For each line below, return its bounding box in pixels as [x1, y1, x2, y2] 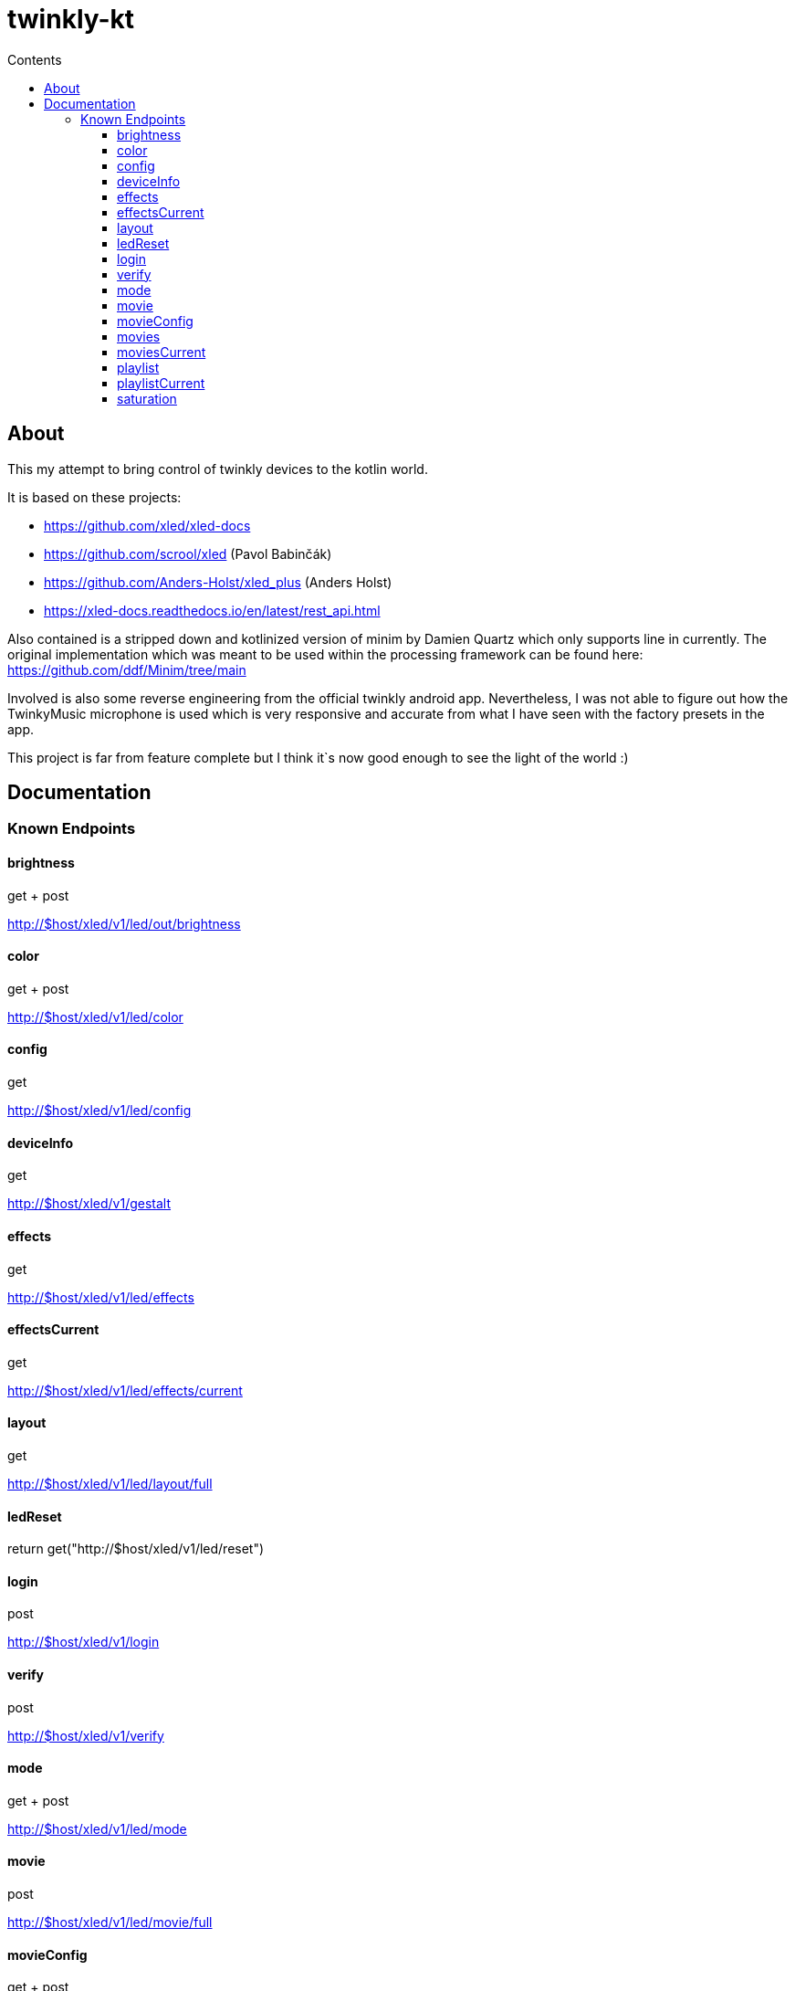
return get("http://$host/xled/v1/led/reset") [7, 1541, 265, 1557]
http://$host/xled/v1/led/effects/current [7, 1382, 243, 1398]
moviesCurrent [117, 343, 206, 360]
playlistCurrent [117, 374, 205, 391]
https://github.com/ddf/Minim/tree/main [7, 661, 246, 678]
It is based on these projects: [7, 489, 182, 505]
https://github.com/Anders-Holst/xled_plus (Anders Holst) [44, 574, 392, 590]
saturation [117, 390, 177, 406]
